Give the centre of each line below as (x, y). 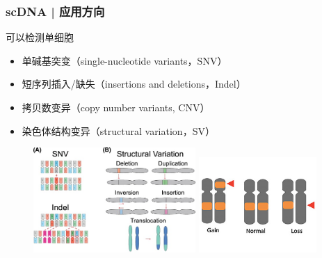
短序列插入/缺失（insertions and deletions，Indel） (134, 84)
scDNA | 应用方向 (55, 11)
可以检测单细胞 (40, 37)
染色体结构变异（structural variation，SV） (118, 130)
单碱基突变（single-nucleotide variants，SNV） (124, 60)
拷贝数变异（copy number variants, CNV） (116, 107)
